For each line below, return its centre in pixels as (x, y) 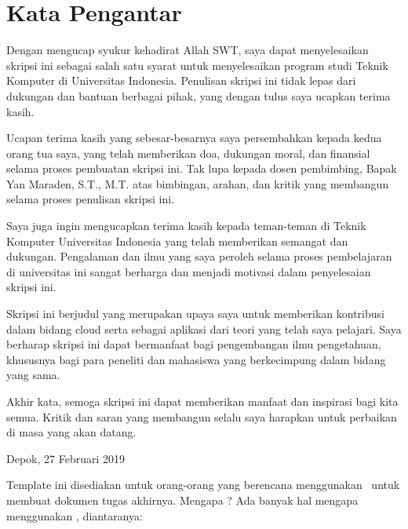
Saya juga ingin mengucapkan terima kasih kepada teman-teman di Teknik (186, 226)
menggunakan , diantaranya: (75, 515)
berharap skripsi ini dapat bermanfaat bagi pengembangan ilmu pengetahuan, (194, 344)
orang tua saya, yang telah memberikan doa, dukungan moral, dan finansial (188, 153)
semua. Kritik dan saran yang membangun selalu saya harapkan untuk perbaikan (202, 416)
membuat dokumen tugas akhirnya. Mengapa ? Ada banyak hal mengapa (182, 500)
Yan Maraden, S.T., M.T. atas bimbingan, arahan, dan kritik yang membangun (198, 183)
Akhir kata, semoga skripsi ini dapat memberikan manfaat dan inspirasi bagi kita (202, 401)
